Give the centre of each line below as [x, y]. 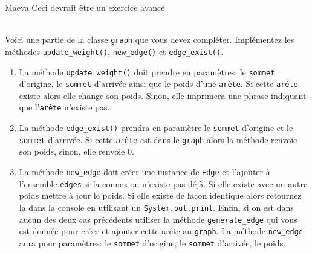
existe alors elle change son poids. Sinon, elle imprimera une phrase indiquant [163, 95]
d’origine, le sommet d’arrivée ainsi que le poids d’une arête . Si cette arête [158, 84]
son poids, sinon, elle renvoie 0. [76, 151]
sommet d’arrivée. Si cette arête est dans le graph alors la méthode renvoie [158, 139]
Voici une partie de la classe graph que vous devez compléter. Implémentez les [150, 40]
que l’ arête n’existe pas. [64, 107]
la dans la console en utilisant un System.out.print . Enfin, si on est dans [156, 207]
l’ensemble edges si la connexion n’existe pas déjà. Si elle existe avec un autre [163, 183]
